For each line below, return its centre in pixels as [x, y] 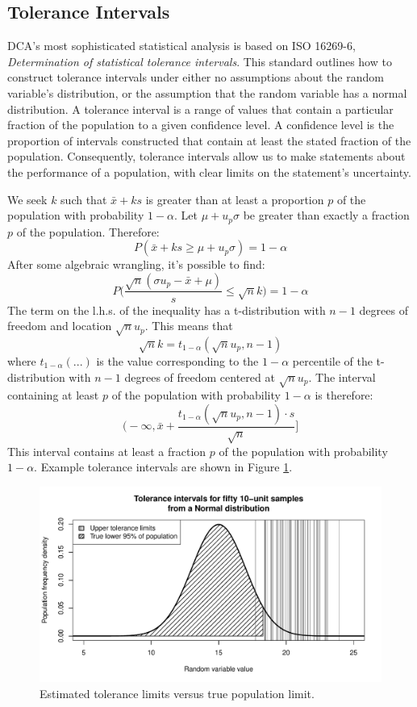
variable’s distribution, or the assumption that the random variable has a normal [207, 92]
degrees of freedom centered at [200, 377]
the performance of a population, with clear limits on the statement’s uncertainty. [209, 172]
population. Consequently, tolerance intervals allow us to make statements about [206, 156]
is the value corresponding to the [177, 360]
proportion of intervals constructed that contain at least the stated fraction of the [209, 140]
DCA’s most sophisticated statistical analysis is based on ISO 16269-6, [181, 46]
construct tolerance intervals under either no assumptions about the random [196, 77]
